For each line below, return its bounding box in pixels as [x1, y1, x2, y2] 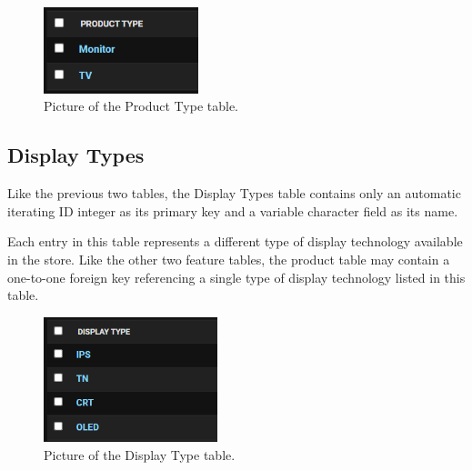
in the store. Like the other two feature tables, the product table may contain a [7, 250, 450, 268]
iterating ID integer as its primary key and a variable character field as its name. [7, 201, 458, 220]
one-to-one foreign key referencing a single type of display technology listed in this [7, 267, 466, 286]
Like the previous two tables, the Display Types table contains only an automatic [7, 184, 461, 203]
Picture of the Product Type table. [44, 96, 238, 115]
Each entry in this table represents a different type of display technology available [7, 232, 463, 251]
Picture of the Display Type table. [44, 445, 236, 464]
